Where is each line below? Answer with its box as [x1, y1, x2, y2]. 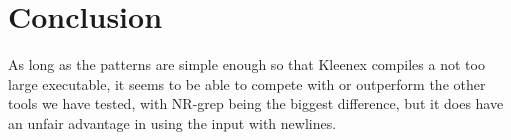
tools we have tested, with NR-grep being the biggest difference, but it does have [8, 93, 504, 114]
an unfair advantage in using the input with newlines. [8, 112, 337, 133]
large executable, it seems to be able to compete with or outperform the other [8, 73, 486, 94]
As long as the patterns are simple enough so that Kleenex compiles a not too [8, 54, 485, 75]
